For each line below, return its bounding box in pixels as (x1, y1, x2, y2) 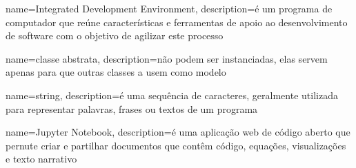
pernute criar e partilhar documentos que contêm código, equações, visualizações (6, 138, 346, 152)
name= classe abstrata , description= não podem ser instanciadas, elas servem (6, 51, 328, 65)
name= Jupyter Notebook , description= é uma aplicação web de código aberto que (6, 125, 350, 139)
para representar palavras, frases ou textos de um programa (6, 101, 258, 116)
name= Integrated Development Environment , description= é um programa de (6, 1, 333, 15)
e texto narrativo (6, 151, 77, 166)
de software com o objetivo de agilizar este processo (6, 28, 224, 43)
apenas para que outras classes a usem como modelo (6, 65, 226, 79)
